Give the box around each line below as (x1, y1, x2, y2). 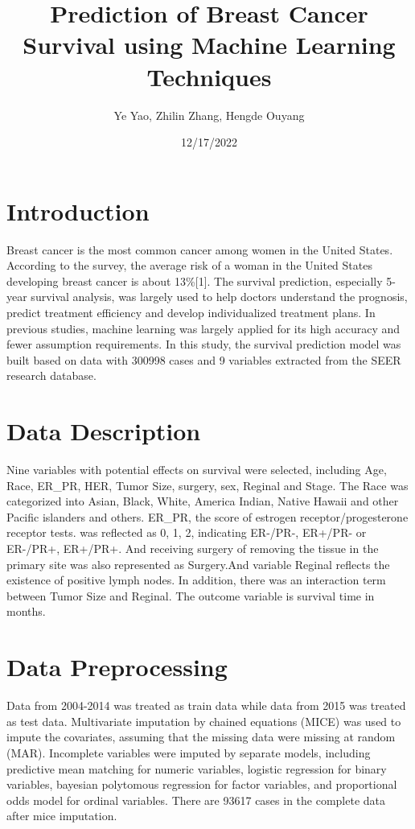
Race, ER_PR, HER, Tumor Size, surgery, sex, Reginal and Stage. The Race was (6, 476, 409, 493)
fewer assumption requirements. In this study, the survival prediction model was (6, 336, 401, 353)
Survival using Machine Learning (23, 28, 396, 61)
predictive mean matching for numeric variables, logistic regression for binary (6, 760, 387, 777)
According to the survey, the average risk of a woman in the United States (6, 257, 372, 274)
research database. (6, 367, 97, 384)
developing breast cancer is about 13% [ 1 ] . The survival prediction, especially (6, 272, 383, 289)
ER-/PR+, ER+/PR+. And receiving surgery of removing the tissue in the (6, 540, 379, 557)
